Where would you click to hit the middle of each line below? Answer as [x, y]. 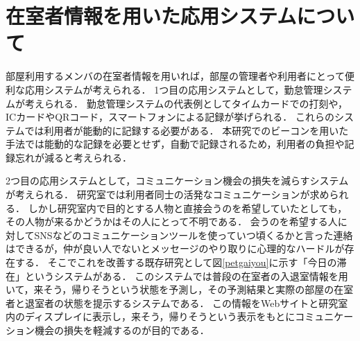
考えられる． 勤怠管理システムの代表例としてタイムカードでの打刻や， [186, 103]
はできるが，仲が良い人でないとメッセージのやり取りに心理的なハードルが [175, 248]
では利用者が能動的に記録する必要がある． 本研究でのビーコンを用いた [187, 130]
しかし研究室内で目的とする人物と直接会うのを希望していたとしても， [188, 208]
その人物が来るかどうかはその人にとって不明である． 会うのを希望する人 [172, 221]
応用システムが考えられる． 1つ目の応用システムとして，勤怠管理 [174, 89]
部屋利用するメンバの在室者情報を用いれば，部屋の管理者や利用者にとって [175, 76]
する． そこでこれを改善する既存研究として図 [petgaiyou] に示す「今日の [176, 262]
